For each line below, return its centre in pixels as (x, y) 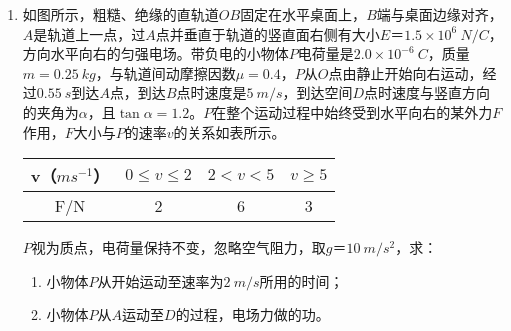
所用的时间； (301, 280)
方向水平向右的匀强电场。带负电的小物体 (155, 53)
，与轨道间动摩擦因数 (165, 72)
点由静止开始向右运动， (405, 72)
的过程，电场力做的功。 (252, 314)
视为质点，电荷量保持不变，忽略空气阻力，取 (178, 247)
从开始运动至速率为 (160, 280)
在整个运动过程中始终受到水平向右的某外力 (352, 111)
